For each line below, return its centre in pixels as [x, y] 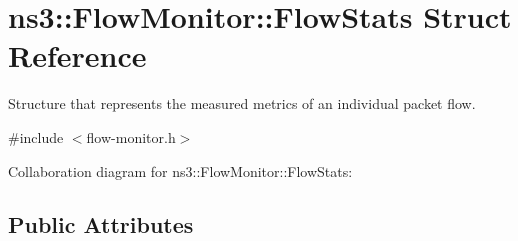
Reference [77, 55]
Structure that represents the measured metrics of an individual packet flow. [242, 103]
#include [36, 136]
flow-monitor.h [131, 136]
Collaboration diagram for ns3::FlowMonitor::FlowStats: [180, 170]
